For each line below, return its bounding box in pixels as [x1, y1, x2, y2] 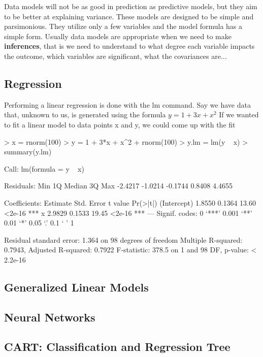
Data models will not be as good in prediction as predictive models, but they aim [4, 1, 257, 11]
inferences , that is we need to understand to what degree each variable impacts [4, 41, 255, 51]
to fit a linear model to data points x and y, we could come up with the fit [4, 119, 236, 129]
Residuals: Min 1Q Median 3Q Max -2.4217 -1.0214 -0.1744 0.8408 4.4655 [4, 180, 233, 191]
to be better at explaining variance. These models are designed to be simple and [4, 11, 254, 21]
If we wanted [219, 109, 259, 120]
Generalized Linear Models [4, 279, 149, 295]
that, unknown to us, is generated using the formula [4, 109, 166, 120]
